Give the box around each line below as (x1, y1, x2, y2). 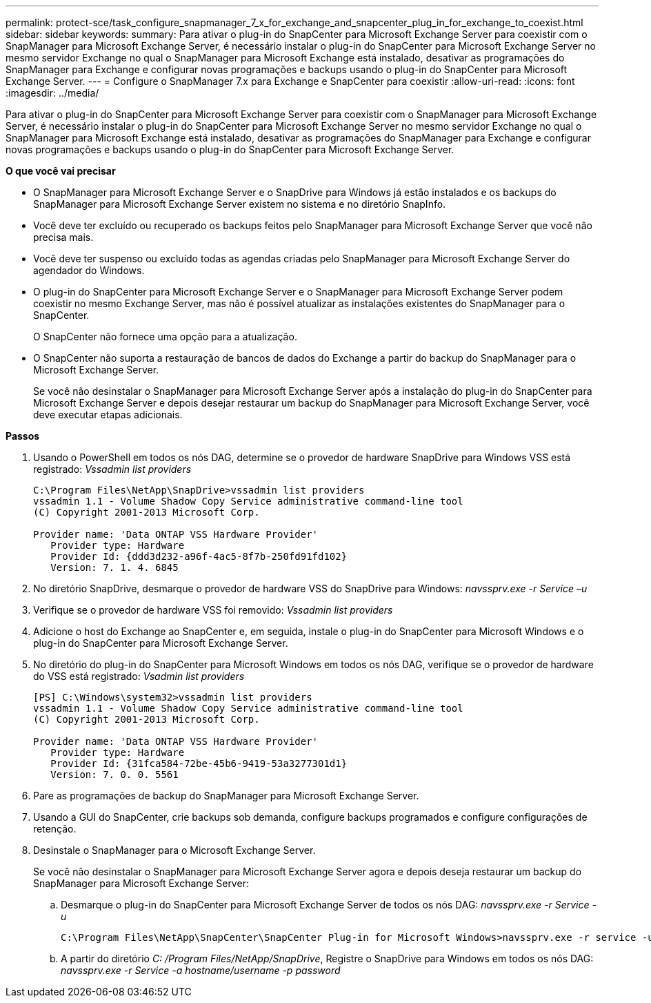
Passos (6, 430, 40, 442)
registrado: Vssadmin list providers (33, 463, 192, 475)
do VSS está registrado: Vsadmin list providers (33, 670, 245, 682)
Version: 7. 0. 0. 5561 (50, 769, 179, 780)
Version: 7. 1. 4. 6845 (50, 562, 179, 573)
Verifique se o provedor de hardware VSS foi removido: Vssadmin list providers (33, 604, 393, 616)
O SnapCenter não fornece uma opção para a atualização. (33, 331, 297, 342)
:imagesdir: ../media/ (6, 87, 99, 99)
